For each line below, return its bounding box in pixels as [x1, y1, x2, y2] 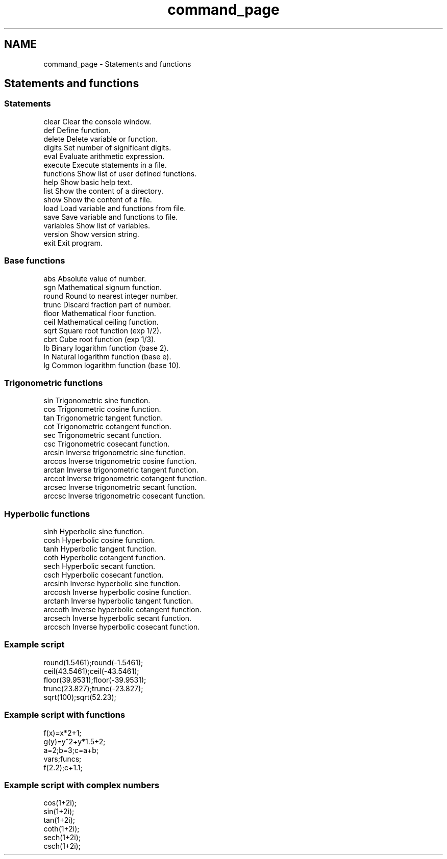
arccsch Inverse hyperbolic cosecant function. [43, 622, 200, 632]
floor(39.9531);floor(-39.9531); [43, 675, 146, 684]
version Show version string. [43, 229, 139, 239]
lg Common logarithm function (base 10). [43, 360, 181, 370]
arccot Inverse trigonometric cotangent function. [43, 474, 207, 483]
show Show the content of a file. [43, 195, 152, 204]
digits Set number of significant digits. [43, 143, 171, 152]
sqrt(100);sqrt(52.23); [43, 692, 116, 701]
